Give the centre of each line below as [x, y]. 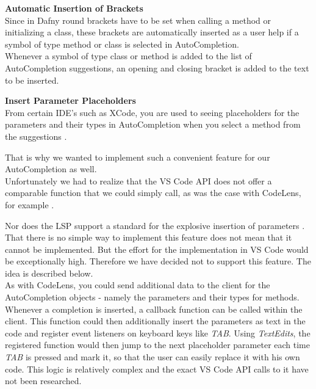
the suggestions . [36, 136]
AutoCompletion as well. [51, 169]
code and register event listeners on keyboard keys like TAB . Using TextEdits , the [158, 333]
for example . [30, 204]
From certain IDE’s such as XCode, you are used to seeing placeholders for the [152, 112]
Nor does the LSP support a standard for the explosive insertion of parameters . [155, 225]
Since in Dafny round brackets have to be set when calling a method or [138, 20]
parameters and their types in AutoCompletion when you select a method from [153, 124]
